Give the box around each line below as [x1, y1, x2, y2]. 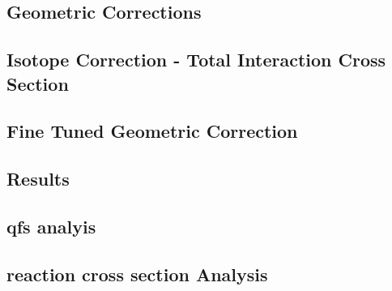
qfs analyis [6, 213, 96, 238]
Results [6, 166, 70, 191]
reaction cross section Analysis [6, 261, 268, 286]
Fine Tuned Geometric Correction [6, 118, 298, 143]
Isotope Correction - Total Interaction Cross [6, 47, 386, 72]
